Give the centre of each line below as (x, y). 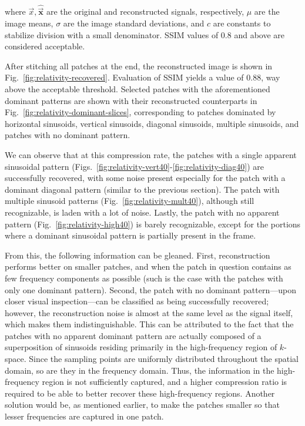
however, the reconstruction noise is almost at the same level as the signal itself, (149, 312)
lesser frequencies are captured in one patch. (84, 416)
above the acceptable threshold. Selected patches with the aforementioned (138, 89)
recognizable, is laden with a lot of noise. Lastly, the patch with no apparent (142, 212)
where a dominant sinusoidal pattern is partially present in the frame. (130, 235)
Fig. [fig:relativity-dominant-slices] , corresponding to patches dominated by (140, 112)
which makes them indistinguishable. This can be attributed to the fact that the (149, 324)
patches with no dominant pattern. (68, 135)
